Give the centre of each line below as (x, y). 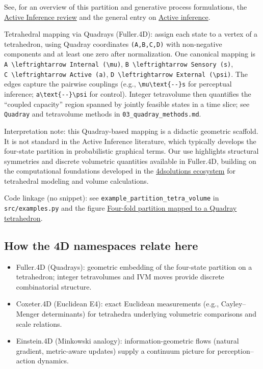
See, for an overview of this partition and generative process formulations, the (126, 7)
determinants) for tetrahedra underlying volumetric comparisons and (149, 313)
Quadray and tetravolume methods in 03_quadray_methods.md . (103, 114)
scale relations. (39, 323)
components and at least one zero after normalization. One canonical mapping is (130, 54)
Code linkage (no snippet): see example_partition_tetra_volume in (112, 198)
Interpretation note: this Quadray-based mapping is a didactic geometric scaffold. (131, 131)
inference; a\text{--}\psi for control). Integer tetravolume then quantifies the (128, 94)
